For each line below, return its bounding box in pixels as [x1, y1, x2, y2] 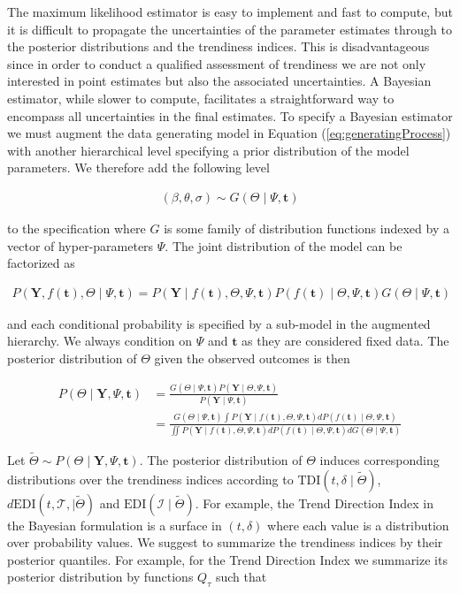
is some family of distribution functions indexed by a [164, 218, 449, 237]
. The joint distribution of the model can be [165, 236, 402, 255]
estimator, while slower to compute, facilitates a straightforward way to [7, 88, 395, 107]
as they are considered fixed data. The [241, 331, 449, 350]
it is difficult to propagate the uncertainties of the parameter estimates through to [7, 19, 452, 38]
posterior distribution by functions [7, 567, 194, 586]
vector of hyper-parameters [7, 236, 154, 255]
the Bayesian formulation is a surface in [7, 515, 222, 534]
